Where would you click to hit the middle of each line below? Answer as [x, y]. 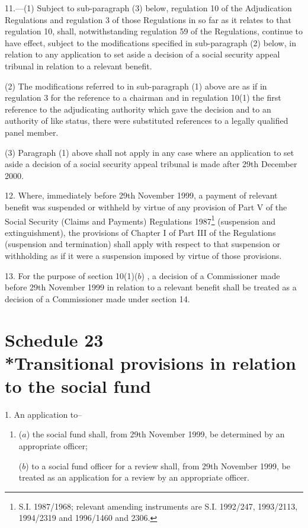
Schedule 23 [54, 339]
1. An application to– [44, 414]
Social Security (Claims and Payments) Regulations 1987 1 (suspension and [140, 220]
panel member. [32, 132]
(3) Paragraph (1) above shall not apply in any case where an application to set [150, 152]
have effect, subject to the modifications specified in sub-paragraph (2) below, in [150, 42]
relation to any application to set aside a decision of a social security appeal [142, 54]
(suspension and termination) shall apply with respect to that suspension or [143, 244]
